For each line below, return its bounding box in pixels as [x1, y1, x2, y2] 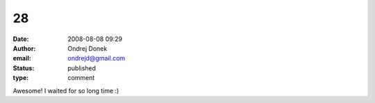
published [67, 63, 97, 72]
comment [67, 74, 95, 82]
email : [12, 54, 31, 63]
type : [12, 74, 29, 82]
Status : [12, 63, 35, 72]
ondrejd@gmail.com [67, 54, 126, 63]
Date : [12, 35, 29, 43]
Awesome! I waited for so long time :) [12, 86, 119, 95]
